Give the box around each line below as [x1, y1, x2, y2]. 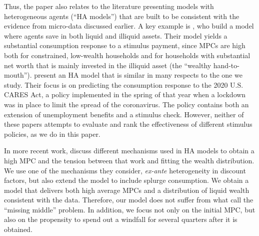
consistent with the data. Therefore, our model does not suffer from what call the [4, 194, 253, 205]
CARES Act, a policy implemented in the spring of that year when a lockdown [4, 89, 246, 100]
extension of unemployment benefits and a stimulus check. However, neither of [4, 109, 244, 119]
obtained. [4, 224, 32, 234]
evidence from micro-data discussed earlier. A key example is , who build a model [4, 21, 254, 31]
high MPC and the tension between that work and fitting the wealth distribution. [4, 155, 254, 165]
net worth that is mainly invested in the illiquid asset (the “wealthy [4, 60, 211, 70]
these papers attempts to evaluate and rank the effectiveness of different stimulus [4, 119, 252, 129]
